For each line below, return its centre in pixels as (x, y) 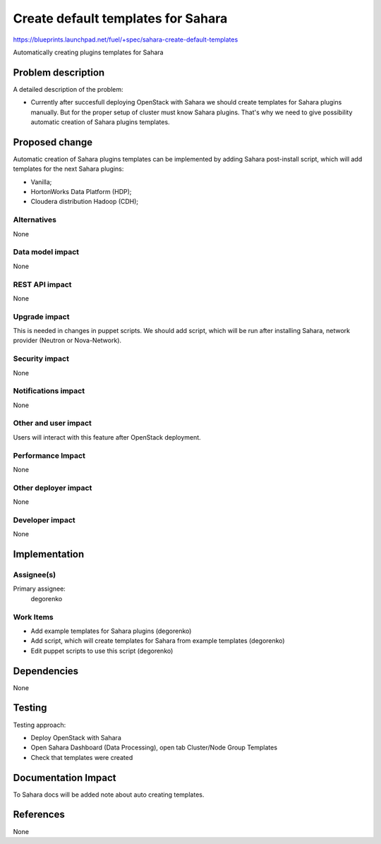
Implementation (49, 554)
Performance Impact (49, 455)
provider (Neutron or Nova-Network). (67, 340)
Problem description (59, 72)
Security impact (41, 358)
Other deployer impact (53, 488)
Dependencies (46, 671)
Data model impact (46, 252)
